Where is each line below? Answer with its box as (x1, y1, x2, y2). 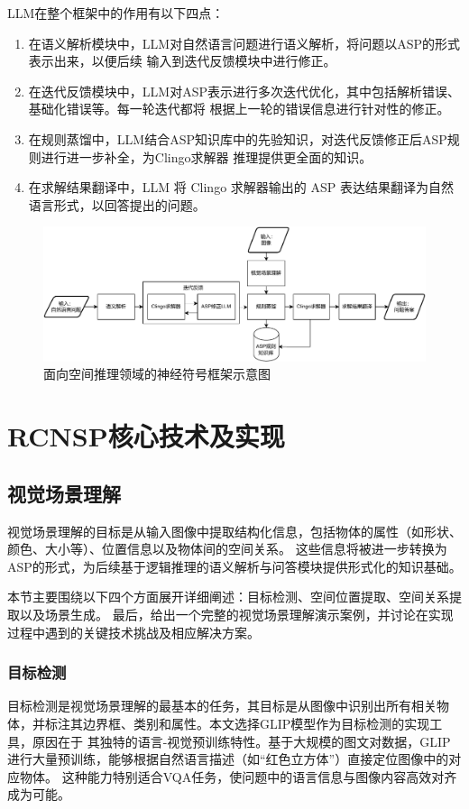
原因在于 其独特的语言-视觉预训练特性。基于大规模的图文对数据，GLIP (32, 731, 451, 750)
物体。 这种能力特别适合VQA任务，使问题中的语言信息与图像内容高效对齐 (19, 767, 457, 786)
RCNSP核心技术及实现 (7, 418, 285, 455)
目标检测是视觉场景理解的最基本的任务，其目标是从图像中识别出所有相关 (7, 696, 437, 715)
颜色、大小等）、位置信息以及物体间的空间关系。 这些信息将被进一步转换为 (7, 539, 447, 558)
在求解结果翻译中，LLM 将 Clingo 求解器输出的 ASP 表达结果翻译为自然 (28, 178, 454, 197)
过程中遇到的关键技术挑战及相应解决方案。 (7, 622, 260, 641)
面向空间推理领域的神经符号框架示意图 (43, 364, 271, 383)
